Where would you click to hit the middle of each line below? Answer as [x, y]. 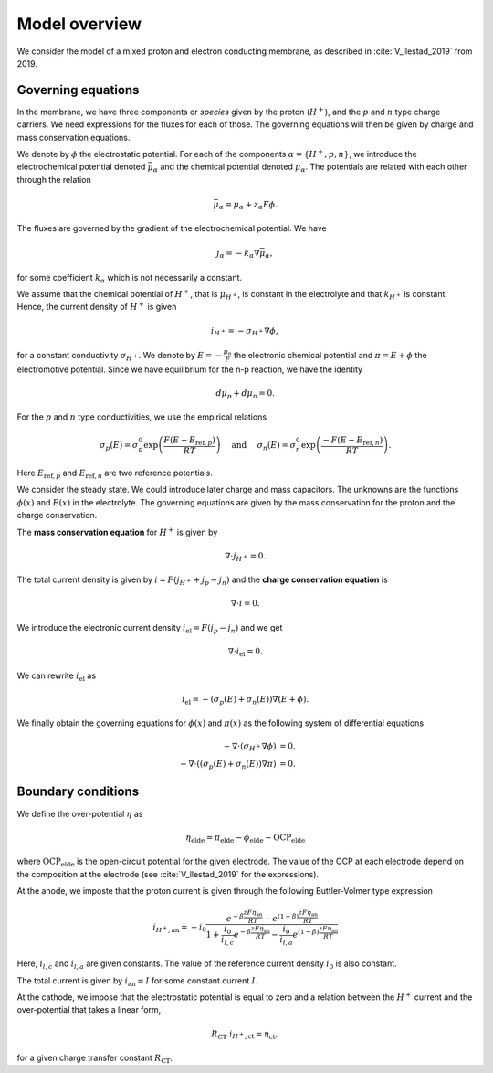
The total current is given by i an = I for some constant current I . [137, 981]
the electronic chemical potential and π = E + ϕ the [330, 355]
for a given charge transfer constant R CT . [95, 1058]
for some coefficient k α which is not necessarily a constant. [129, 278]
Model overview [79, 24]
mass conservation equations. [73, 137]
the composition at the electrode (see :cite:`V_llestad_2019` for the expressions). [168, 874]
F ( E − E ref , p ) [190, 441]
